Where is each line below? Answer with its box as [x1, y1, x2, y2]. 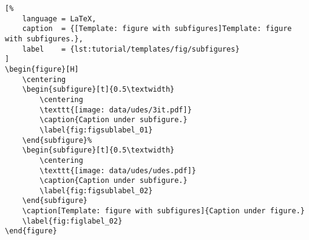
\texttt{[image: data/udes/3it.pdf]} [39, 105, 192, 114]
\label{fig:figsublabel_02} [39, 186, 153, 195]
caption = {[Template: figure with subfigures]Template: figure [22, 24, 292, 33]
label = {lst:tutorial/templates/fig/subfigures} [22, 44, 240, 53]
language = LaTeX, [22, 14, 97, 23]
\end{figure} [5, 227, 57, 236]
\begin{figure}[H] [5, 64, 79, 74]
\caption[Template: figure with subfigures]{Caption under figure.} [22, 207, 305, 216]
